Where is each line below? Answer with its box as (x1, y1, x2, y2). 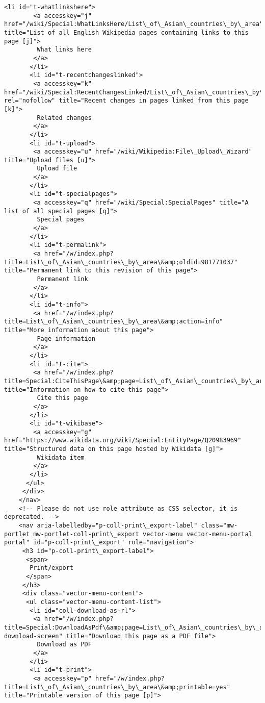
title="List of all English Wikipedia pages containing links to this (4, 29, 249, 36)
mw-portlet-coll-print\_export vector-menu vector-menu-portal (33, 530, 252, 538)
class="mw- (201, 522, 238, 530)
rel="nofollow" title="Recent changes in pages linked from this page (4, 97, 249, 105)
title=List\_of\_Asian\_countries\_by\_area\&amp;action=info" (4, 318, 223, 325)
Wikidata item (37, 454, 85, 461)
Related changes (37, 114, 92, 121)
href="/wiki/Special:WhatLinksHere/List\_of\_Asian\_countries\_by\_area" (4, 20, 263, 28)
